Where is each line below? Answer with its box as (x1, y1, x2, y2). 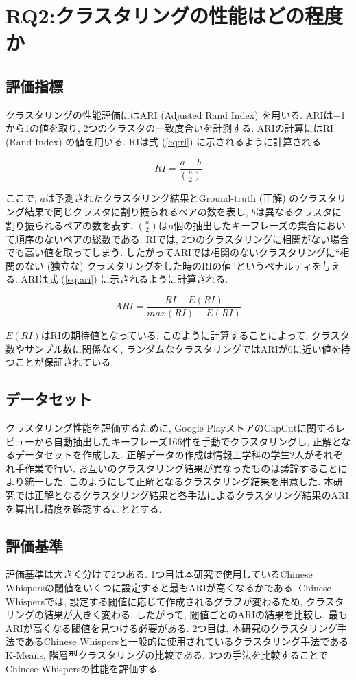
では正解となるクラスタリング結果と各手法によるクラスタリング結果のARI (14, 488, 349, 502)
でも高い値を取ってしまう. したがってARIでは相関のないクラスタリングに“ (5, 245, 340, 259)
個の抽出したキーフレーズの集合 (174, 218, 317, 232)
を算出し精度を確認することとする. (5, 501, 162, 515)
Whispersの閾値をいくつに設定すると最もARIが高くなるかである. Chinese (5, 581, 331, 595)
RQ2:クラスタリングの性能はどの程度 (5, 1, 343, 30)
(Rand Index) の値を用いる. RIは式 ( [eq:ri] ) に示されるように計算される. (5, 134, 324, 148)
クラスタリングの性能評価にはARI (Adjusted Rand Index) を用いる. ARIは (5, 107, 333, 121)
